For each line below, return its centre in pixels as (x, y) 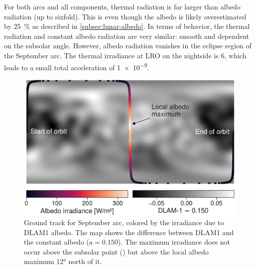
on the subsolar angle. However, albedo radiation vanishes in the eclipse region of (128, 46)
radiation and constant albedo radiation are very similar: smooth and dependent (127, 36)
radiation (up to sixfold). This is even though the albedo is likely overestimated (125, 16)
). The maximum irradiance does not (174, 242)
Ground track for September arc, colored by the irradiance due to (124, 222)
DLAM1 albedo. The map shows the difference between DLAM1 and (129, 232)
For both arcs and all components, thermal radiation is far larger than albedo (122, 6)
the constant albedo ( (57, 242)
